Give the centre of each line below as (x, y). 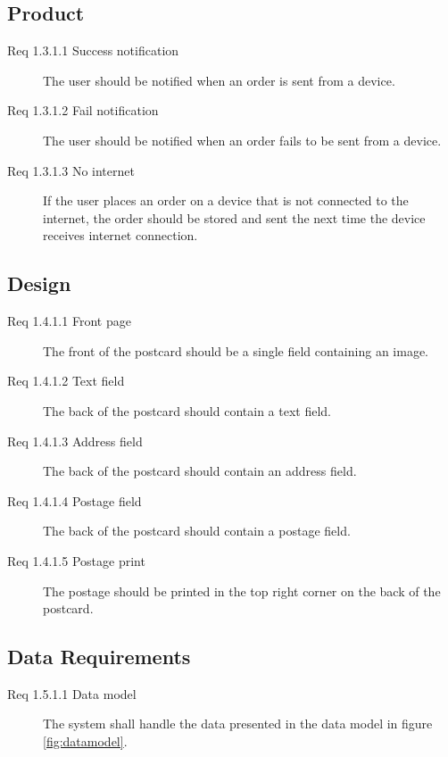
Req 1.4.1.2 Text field (66, 381)
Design (39, 283)
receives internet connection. (120, 235)
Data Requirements (99, 657)
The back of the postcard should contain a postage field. (197, 531)
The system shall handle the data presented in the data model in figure (238, 724)
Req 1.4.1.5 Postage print (76, 560)
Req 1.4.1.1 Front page (69, 321)
